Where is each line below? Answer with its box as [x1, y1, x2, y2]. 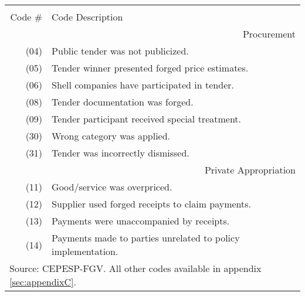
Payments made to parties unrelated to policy [52, 231, 240, 244]
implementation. [52, 244, 118, 258]
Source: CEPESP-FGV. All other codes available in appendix [9, 261, 262, 275]
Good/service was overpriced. [52, 180, 172, 193]
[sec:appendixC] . [9, 275, 76, 288]
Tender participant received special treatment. [52, 112, 242, 125]
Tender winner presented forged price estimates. [52, 61, 249, 74]
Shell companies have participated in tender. [52, 78, 234, 91]
